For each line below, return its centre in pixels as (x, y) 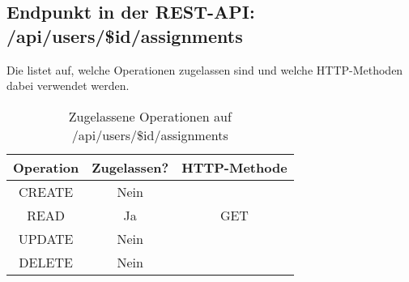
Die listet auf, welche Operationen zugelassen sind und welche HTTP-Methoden (205, 69)
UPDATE (46, 238)
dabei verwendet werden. (68, 85)
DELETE (46, 262)
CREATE (46, 191)
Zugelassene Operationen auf (150, 116)
